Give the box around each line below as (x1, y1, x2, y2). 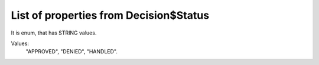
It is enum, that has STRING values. (11, 29, 97, 36)
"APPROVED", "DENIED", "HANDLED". (25, 48, 118, 55)
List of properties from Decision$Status (11, 9, 210, 22)
